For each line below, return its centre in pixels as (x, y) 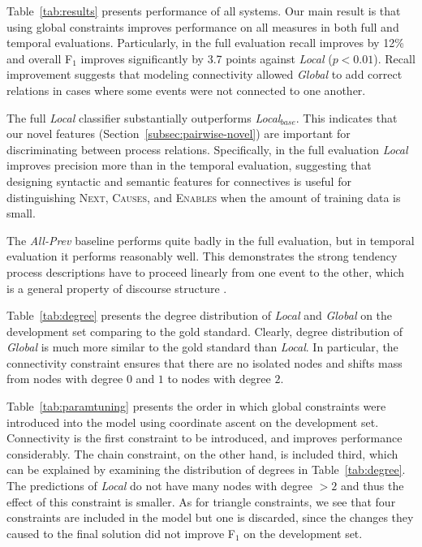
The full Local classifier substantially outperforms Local (144, 117)
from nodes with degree (65, 379)
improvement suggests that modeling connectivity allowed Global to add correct (205, 74)
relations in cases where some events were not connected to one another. (186, 90)
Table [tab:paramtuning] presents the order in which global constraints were (196, 406)
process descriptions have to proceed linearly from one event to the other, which (206, 271)
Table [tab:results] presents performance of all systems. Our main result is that (204, 11)
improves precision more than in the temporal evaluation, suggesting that (189, 165)
